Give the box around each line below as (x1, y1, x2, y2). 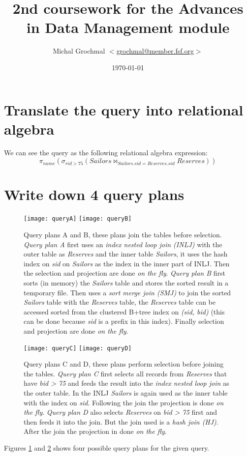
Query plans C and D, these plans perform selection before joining (24, 359, 224, 369)
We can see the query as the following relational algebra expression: (4, 147, 208, 157)
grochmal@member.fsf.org (116, 46, 194, 56)
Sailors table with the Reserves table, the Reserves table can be (24, 297, 216, 307)
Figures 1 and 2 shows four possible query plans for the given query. (4, 442, 210, 453)
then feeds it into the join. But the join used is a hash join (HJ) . (24, 416, 218, 427)
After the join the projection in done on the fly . (24, 426, 167, 436)
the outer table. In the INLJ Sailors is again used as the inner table (24, 387, 228, 398)
